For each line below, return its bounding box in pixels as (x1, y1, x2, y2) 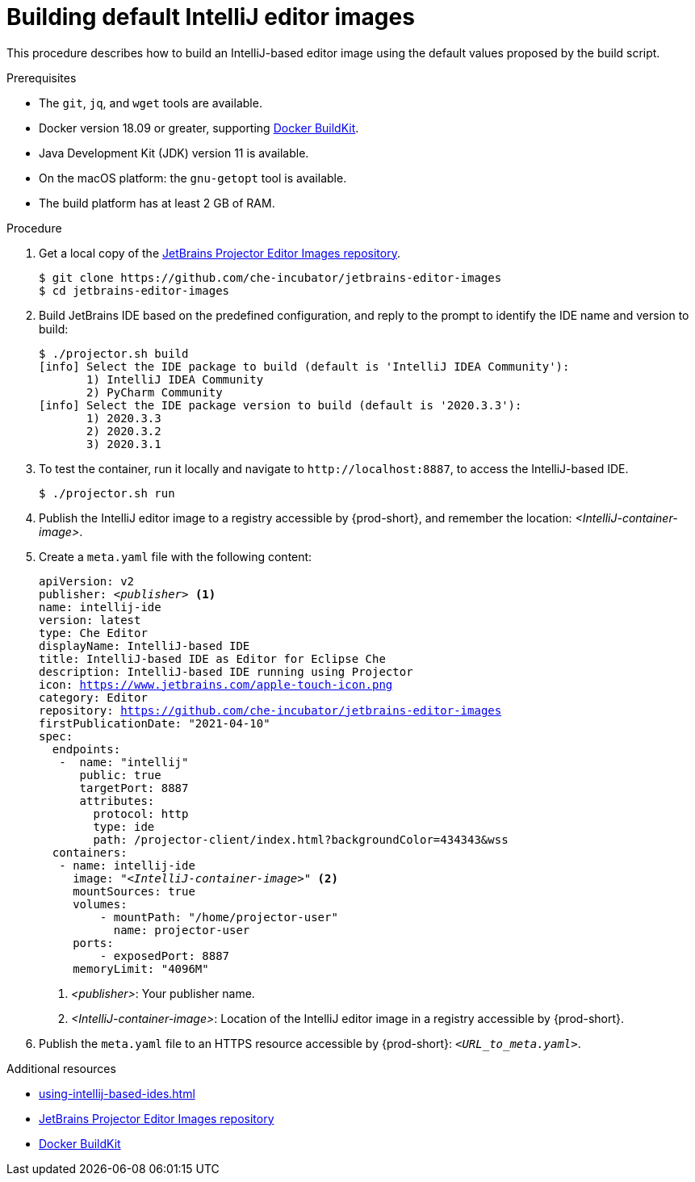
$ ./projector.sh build (39, 346, 189, 360)
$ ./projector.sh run (39, 486, 175, 500)
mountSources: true (73, 884, 195, 898)
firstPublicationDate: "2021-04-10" (39, 716, 270, 730)
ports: (73, 936, 114, 949)
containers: (52, 845, 128, 859)
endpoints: (52, 742, 121, 756)
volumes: (73, 897, 128, 911)
